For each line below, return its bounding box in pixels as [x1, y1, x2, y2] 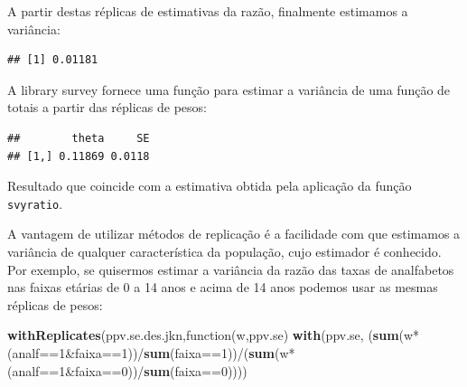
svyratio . [7, 193, 63, 212]
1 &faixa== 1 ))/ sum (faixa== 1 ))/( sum [59, 343, 275, 362]
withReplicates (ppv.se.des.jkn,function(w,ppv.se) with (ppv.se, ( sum [7, 326, 399, 345]
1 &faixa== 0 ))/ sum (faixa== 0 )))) [59, 361, 248, 380]
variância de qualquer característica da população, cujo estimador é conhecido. [7, 242, 442, 260]
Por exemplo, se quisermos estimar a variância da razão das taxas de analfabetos [7, 260, 454, 278]
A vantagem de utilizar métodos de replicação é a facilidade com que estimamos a [7, 224, 461, 243]
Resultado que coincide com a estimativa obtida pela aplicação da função [7, 176, 412, 195]
